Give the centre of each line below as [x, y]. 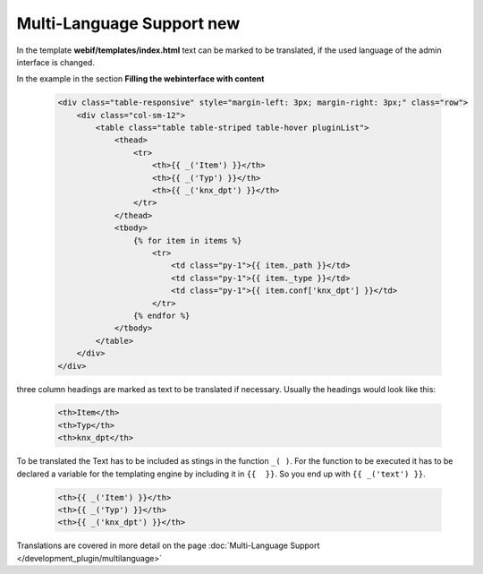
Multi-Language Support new [128, 23]
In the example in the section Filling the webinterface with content [140, 79]
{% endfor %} [161, 315]
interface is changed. [56, 62]
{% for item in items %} [187, 240]
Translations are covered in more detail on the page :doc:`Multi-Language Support [168, 545]
